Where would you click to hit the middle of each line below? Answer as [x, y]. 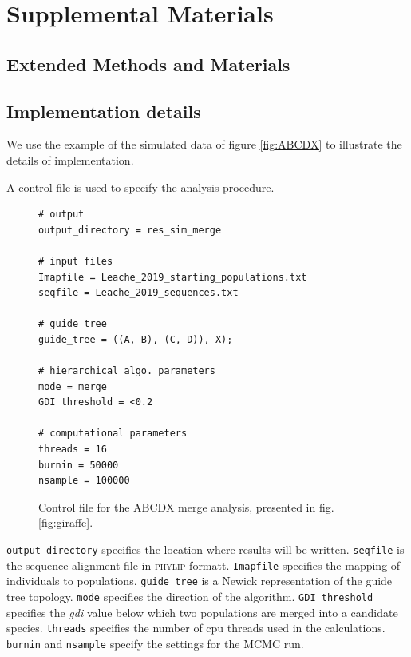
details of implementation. [70, 159]
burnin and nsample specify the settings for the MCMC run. [155, 643]
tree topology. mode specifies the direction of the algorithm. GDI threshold [190, 596]
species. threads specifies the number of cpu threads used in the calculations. [196, 628]
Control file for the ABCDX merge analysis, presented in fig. [186, 506]
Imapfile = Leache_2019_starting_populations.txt [173, 277]
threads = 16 [73, 450]
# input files [76, 261]
